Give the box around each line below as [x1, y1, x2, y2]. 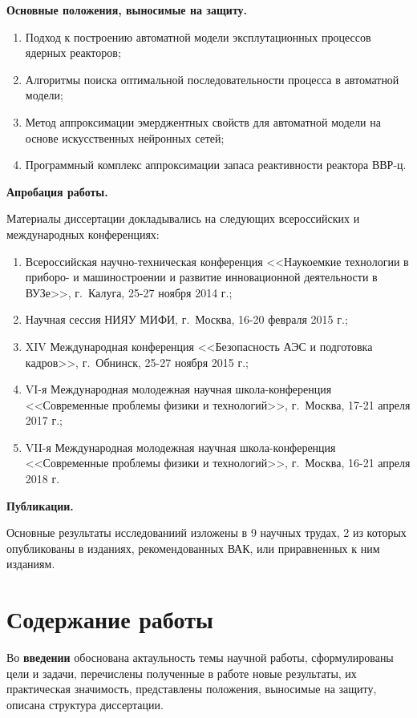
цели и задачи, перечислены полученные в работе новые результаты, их [6, 664, 357, 681]
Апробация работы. [6, 183, 108, 200]
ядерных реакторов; [25, 44, 121, 61]
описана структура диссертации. [6, 696, 164, 712]
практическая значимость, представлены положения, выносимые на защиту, [6, 680, 377, 697]
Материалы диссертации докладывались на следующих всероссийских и [6, 210, 360, 227]
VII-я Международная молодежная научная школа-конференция [25, 438, 336, 455]
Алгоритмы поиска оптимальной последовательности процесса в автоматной [25, 71, 399, 87]
